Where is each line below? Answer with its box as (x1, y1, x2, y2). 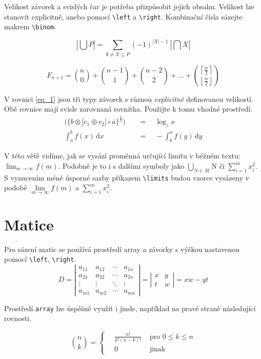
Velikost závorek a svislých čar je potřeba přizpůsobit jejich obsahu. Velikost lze (4, 1, 254, 11)
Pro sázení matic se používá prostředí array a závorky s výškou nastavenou (4, 243, 239, 254)
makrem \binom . (4, 21, 56, 32)
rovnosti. (4, 313, 32, 324)
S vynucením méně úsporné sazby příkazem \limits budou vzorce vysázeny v (4, 172, 249, 183)
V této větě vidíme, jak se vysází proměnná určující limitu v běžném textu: (4, 150, 240, 161)
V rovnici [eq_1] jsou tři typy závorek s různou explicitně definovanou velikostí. (4, 93, 253, 104)
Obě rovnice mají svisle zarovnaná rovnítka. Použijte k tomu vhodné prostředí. (4, 103, 253, 114)
